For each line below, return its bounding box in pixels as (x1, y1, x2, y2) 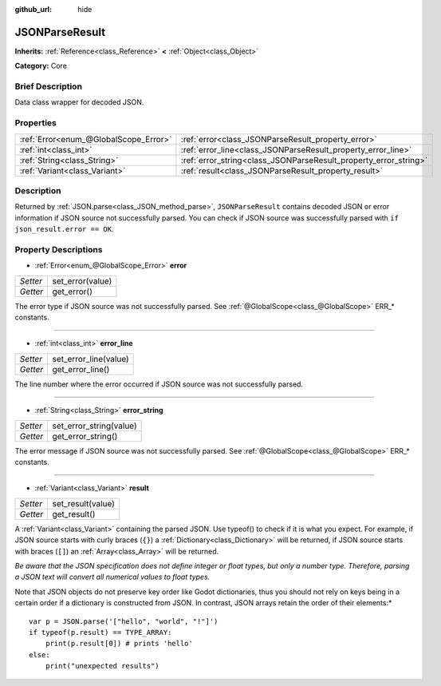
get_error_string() (52, 430, 118, 442)
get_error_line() (52, 363, 110, 375)
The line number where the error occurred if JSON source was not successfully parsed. (14, 379, 303, 389)
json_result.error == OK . (14, 224, 114, 234)
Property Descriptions (14, 244, 103, 255)
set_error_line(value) (52, 353, 129, 364)
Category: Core (14, 61, 68, 71)
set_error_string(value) (52, 420, 137, 431)
